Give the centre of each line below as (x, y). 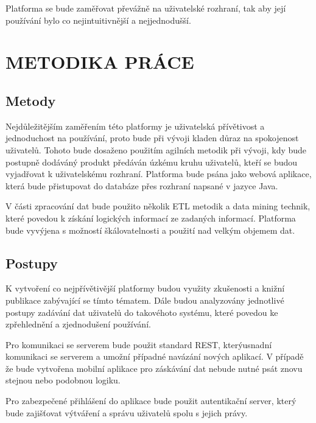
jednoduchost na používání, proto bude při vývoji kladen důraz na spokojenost (152, 138)
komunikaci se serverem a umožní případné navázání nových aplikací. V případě (155, 356)
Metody (31, 100)
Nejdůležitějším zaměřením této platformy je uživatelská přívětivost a (135, 126)
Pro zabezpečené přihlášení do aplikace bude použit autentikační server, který (151, 401)
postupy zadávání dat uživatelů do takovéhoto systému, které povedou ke (142, 312)
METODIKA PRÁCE (100, 62)
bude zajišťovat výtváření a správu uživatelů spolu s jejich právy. (127, 412)
